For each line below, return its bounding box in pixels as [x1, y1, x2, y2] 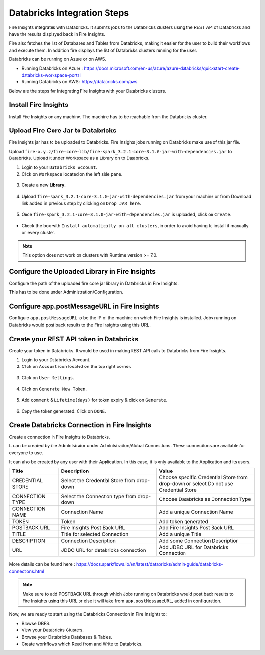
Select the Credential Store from [61, 477, 136, 484]
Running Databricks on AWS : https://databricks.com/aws [21, 79, 138, 85]
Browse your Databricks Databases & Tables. [21, 634, 112, 640]
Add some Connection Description [159, 537, 239, 544]
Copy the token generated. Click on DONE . [21, 408, 106, 414]
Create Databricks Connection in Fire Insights [9, 421, 152, 429]
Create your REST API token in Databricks [9, 335, 139, 343]
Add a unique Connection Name [159, 508, 233, 515]
